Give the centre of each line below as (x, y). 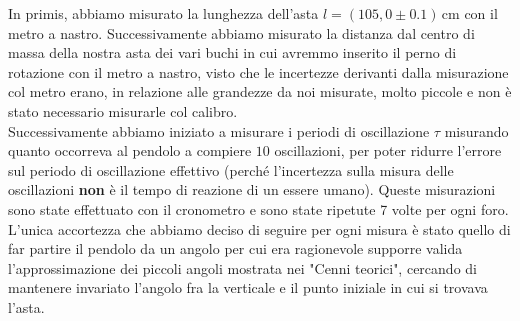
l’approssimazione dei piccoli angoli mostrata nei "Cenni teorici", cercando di (242, 267)
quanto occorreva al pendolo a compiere (130, 150)
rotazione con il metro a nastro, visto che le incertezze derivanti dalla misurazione (258, 71)
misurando (476, 130)
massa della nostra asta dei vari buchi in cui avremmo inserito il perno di (232, 52)
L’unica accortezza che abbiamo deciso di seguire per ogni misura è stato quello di (259, 228)
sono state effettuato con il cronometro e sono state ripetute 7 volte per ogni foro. (258, 208)
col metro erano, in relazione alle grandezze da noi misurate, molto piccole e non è (260, 91)
